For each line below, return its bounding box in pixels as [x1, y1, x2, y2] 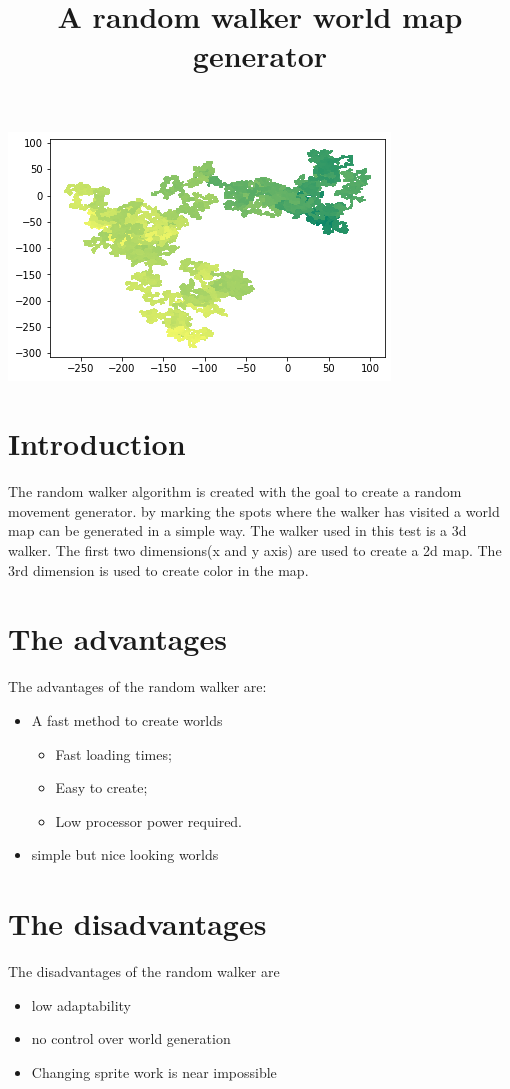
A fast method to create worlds [31, 709, 223, 730]
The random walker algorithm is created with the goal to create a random [8, 481, 462, 502]
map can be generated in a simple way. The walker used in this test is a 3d [8, 520, 467, 541]
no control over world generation [31, 1028, 231, 1049]
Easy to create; [55, 777, 148, 798]
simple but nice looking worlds [31, 844, 219, 865]
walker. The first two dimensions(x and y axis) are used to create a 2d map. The [8, 540, 502, 561]
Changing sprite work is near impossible [31, 1061, 277, 1082]
